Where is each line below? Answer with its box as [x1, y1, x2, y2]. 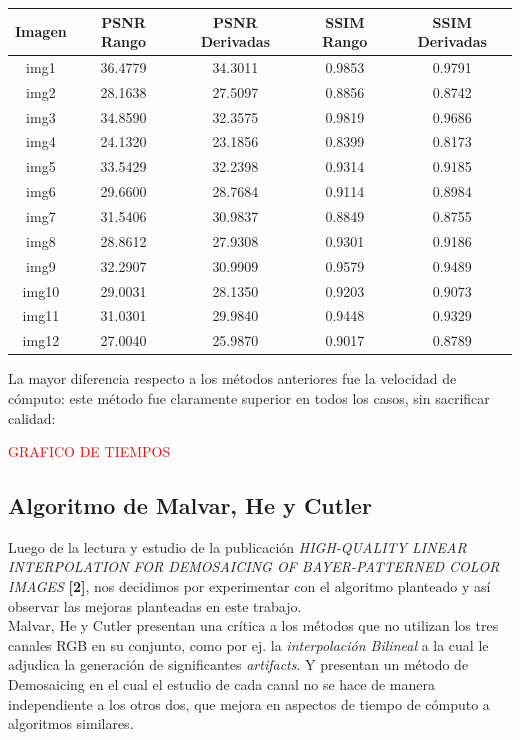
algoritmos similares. [8, 713, 134, 734]
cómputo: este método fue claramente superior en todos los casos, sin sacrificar [8, 387, 490, 408]
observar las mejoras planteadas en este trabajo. [8, 595, 302, 616]
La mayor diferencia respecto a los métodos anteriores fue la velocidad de [8, 368, 457, 389]
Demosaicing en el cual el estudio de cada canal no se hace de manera [8, 674, 435, 695]
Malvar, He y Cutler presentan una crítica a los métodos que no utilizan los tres [8, 615, 499, 636]
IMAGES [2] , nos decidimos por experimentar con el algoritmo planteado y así [8, 576, 491, 597]
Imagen [15, 21, 67, 42]
